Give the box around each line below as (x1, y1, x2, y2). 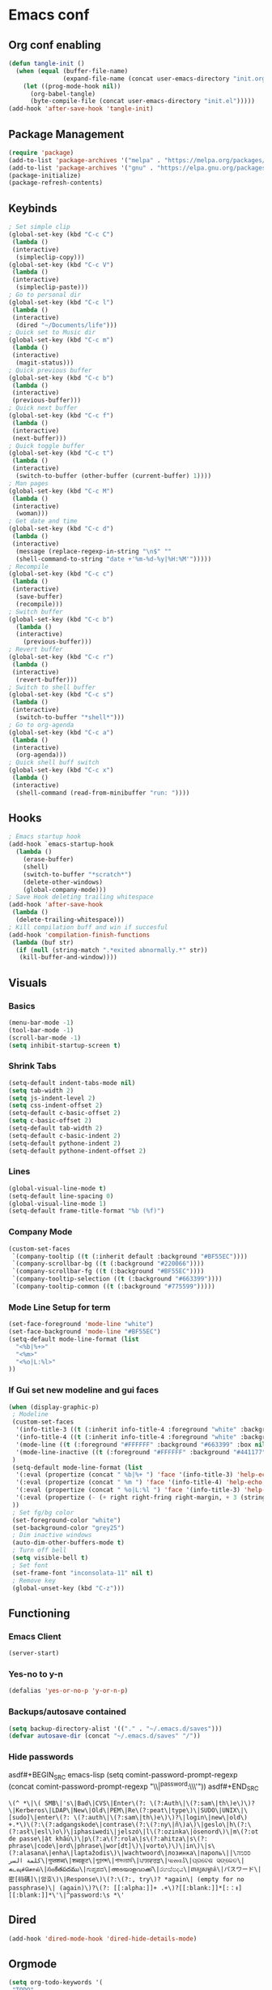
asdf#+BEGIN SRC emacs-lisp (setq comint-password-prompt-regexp (8, 1769, 238, 1781)
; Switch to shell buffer (8, 683, 96, 691)
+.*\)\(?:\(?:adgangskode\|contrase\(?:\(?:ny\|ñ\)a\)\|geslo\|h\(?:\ (8, 1820, 252, 1828)
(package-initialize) (8, 171, 82, 179)
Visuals (8, 976, 47, 989)
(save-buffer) (15, 592, 63, 601)
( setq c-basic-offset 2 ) (8, 1117, 92, 1125)
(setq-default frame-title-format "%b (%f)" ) (8, 1207, 164, 1215)
